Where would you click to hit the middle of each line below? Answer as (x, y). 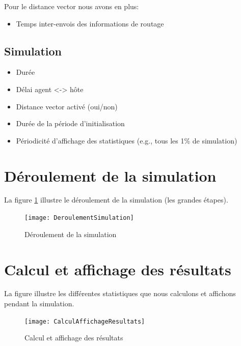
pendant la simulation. (39, 304)
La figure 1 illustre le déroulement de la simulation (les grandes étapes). (116, 200)
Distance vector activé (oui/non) (67, 106)
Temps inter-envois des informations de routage (90, 23)
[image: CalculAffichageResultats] (85, 321)
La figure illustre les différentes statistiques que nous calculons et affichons (120, 293)
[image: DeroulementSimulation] (79, 218)
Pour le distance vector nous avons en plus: (72, 6)
